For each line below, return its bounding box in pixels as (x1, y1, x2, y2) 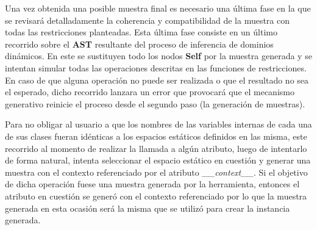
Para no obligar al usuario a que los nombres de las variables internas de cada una (5, 118, 312, 131)
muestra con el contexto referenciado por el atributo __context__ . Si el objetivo (5, 165, 308, 178)
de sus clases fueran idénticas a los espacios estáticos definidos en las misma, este (5, 129, 307, 142)
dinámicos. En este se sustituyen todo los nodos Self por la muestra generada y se (5, 49, 312, 62)
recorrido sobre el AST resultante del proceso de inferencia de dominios (5, 37, 274, 50)
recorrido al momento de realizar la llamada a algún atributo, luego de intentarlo (5, 142, 307, 154)
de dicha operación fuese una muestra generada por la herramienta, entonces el (5, 178, 300, 190)
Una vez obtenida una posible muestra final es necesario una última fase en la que (5, 2, 311, 14)
